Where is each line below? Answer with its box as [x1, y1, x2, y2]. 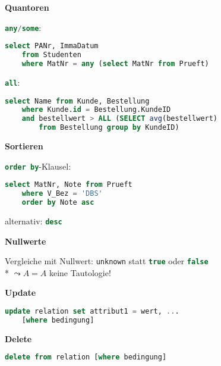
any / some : [5, 21, 42, 33]
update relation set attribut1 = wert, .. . [5, 307, 179, 315]
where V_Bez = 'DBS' [21, 189, 103, 198]
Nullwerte [5, 234, 46, 247]
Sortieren [5, 140, 43, 152]
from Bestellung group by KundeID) [39, 123, 179, 132]
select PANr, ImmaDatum [5, 42, 99, 51]
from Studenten [21, 51, 81, 60]
